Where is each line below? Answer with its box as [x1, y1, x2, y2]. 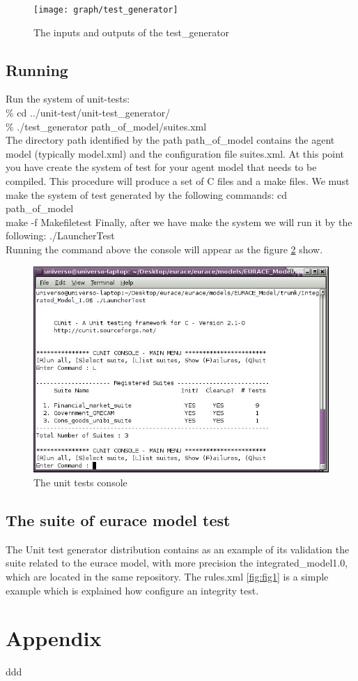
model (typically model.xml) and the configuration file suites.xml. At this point [6, 146, 345, 160]
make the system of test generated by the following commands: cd [6, 187, 287, 202]
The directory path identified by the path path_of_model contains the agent [6, 133, 335, 147]
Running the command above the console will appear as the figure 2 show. [6, 241, 323, 256]
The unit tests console [33, 474, 127, 489]
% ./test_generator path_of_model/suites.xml [6, 119, 207, 133]
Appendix [6, 624, 102, 652]
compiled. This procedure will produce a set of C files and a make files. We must [6, 174, 350, 188]
